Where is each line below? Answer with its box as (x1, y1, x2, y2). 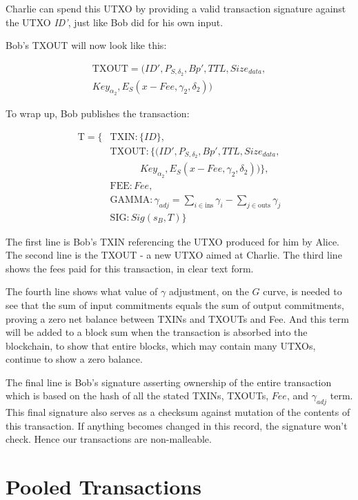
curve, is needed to (263, 284, 342, 299)
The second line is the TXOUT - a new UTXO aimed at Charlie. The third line (6, 248, 342, 262)
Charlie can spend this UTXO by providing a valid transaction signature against (6, 1, 346, 15)
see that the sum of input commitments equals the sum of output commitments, (6, 297, 344, 312)
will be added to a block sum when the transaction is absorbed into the (6, 325, 308, 339)
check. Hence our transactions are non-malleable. (6, 432, 212, 446)
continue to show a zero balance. (6, 352, 143, 366)
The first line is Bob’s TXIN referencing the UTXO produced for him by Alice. (6, 234, 339, 248)
